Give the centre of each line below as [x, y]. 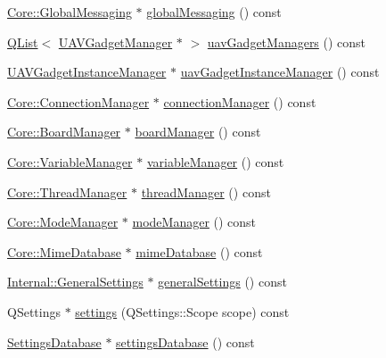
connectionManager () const [240, 101]
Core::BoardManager [64, 132]
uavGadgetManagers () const [287, 42]
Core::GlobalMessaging [70, 12]
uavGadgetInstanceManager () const [280, 72]
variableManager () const [215, 161]
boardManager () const [198, 132]
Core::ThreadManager [67, 191]
